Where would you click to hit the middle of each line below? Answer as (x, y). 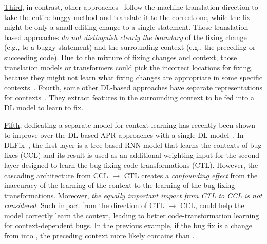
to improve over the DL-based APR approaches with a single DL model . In (124, 135)
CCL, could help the (212, 205)
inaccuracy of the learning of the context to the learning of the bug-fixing (120, 185)
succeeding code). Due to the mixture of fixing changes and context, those (121, 57)
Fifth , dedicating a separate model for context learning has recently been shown (130, 125)
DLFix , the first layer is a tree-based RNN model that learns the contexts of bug (133, 145)
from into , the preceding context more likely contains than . (99, 236)
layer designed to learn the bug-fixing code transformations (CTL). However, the (131, 165)
